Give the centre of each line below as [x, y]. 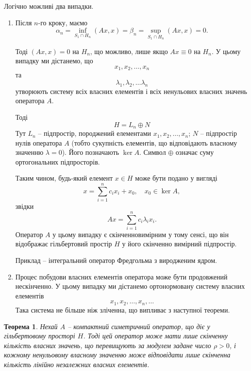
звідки [25, 206]
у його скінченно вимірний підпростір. [179, 244]
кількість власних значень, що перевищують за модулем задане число [108, 345]
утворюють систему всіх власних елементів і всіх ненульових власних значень [131, 91]
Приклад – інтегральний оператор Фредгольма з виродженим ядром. [116, 260]
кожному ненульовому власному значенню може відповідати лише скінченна [117, 355]
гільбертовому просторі [40, 336]
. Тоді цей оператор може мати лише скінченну [155, 336]
